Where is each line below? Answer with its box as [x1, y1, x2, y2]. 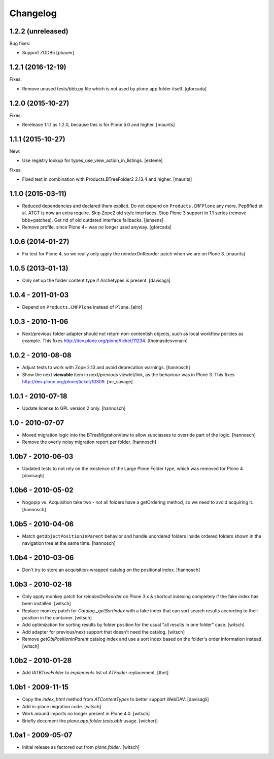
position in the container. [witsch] [22, 614, 92, 620]
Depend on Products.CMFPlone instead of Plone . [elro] [22, 304, 143, 310]
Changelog [9, 8, 57, 19]
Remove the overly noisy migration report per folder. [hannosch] [22, 439, 157, 445]
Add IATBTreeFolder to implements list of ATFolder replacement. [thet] [22, 670, 169, 676]
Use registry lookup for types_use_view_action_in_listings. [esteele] [22, 157, 163, 163]
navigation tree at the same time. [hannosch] [22, 540, 116, 546]
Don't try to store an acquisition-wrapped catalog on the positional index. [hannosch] [22, 567, 200, 573]
